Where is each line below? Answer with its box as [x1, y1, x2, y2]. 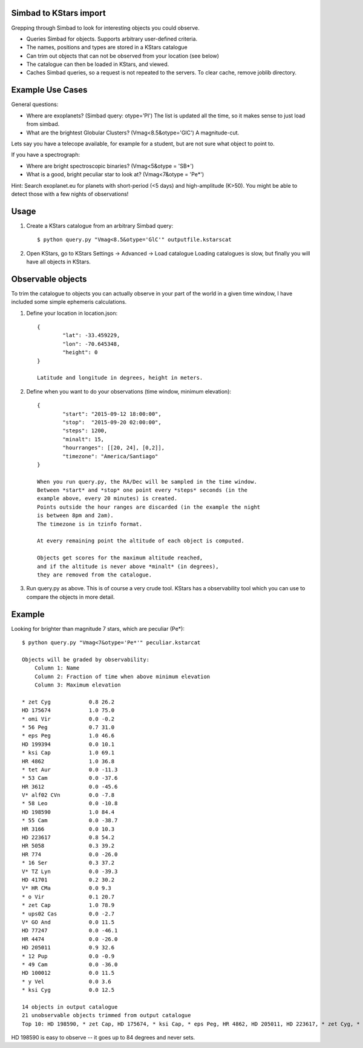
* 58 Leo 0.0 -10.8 [22, 800, 118, 807]
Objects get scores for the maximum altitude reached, [37, 555, 203, 561]
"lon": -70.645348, [62, 340, 120, 348]
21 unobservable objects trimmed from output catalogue [22, 1012, 191, 1019]
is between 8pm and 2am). [37, 512, 114, 519]
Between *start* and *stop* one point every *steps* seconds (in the [37, 487, 248, 493]
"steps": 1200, [62, 427, 108, 434]
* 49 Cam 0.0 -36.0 [22, 961, 118, 968]
